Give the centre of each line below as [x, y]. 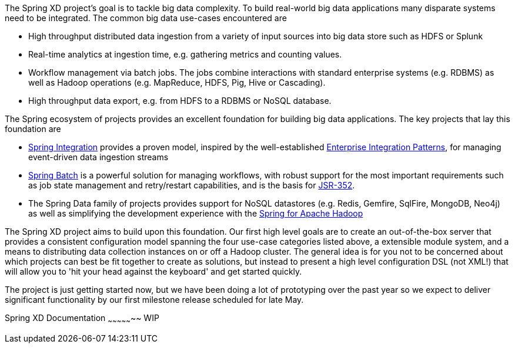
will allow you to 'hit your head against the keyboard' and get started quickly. [153, 271]
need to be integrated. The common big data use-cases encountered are [146, 18]
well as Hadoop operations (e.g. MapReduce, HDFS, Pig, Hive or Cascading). [177, 82]
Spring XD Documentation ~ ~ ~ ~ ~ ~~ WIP [82, 319]
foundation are [33, 129]
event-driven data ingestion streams [98, 157]
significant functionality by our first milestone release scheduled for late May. [154, 300]
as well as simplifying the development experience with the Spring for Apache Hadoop [196, 213]
